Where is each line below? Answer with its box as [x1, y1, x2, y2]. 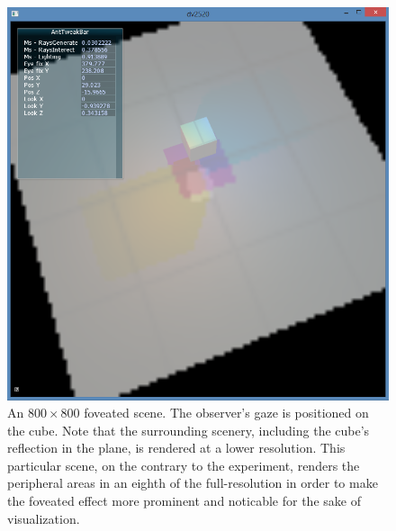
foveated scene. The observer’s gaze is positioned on [84, 403, 369, 422]
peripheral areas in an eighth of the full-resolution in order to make [7, 473, 378, 492]
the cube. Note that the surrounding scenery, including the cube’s [7, 420, 370, 439]
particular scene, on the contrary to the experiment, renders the [7, 455, 360, 474]
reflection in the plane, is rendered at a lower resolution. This [7, 438, 346, 457]
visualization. [7, 508, 80, 527]
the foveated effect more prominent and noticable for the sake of [7, 491, 361, 510]
